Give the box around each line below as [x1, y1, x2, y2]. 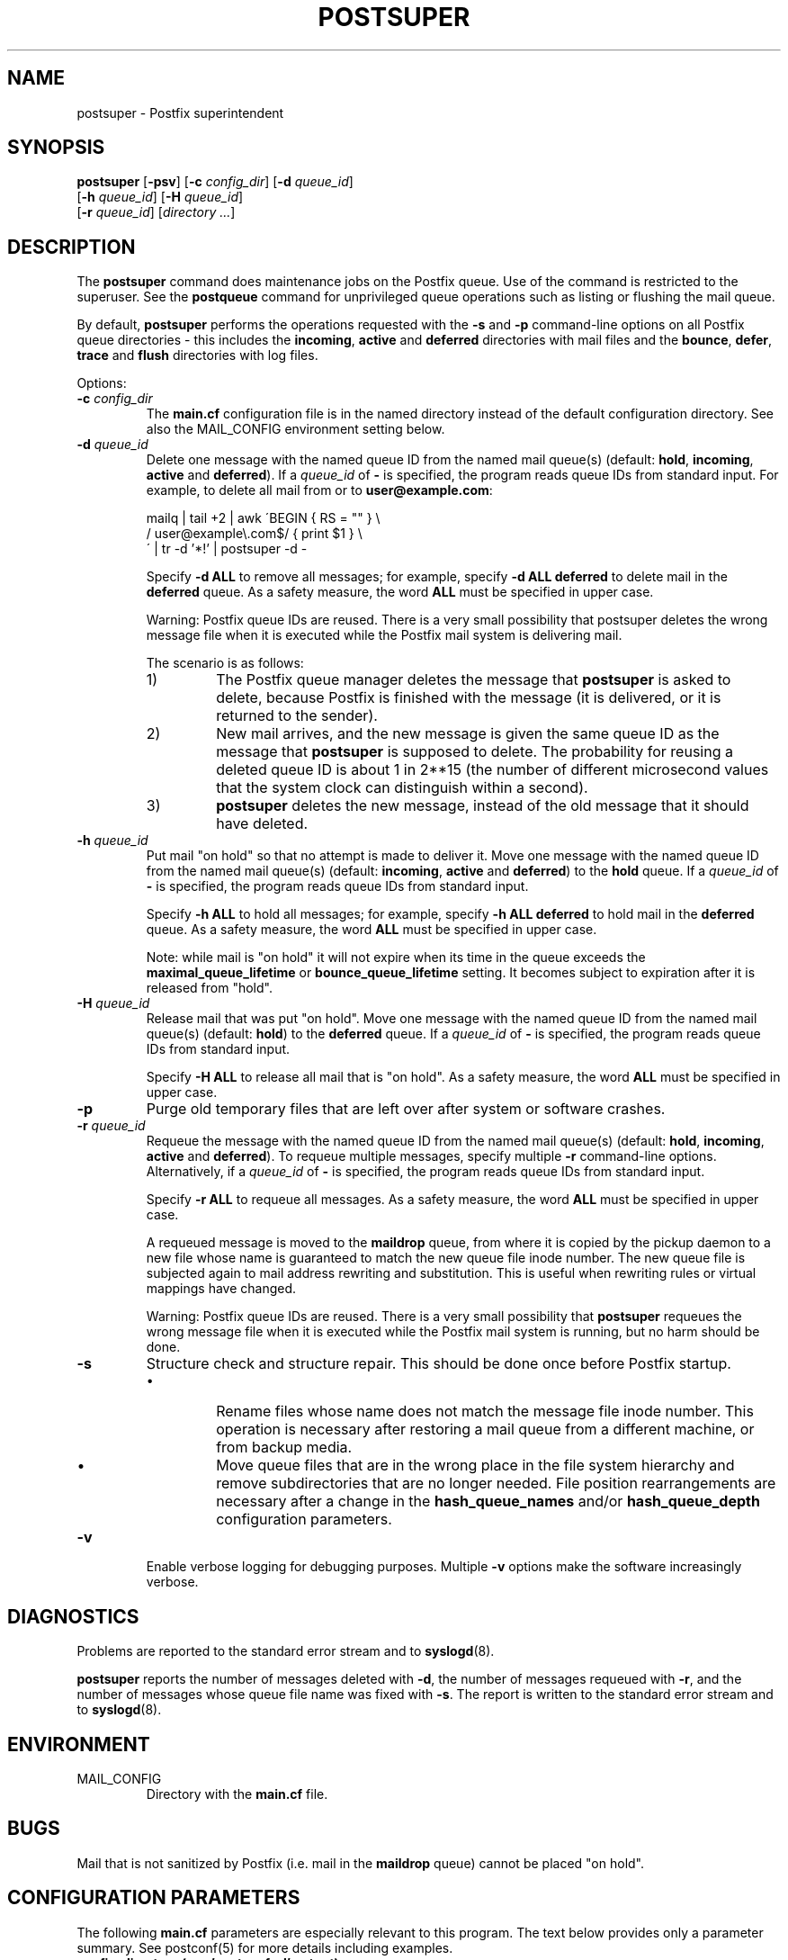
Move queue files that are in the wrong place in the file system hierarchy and [216, 1456, 735, 1475]
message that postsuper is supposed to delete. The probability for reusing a [216, 742, 733, 761]
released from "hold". [146, 980, 273, 996]
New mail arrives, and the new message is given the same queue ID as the [216, 724, 720, 743]
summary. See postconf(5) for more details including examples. [76, 1939, 453, 1956]
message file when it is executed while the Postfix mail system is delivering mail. [146, 627, 622, 643]
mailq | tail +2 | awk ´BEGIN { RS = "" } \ [146, 510, 381, 526]
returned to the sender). [216, 706, 378, 725]
